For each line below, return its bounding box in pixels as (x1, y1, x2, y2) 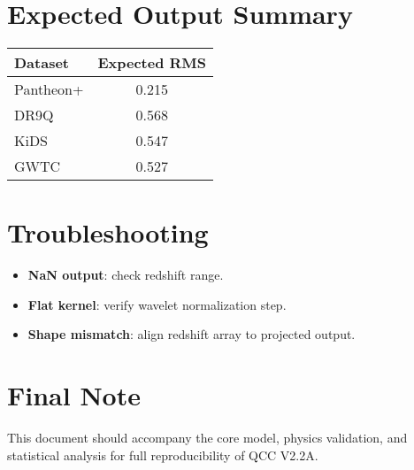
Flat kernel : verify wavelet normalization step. (27, 295, 287, 313)
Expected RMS (97, 52, 207, 73)
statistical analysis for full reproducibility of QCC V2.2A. (7, 445, 318, 464)
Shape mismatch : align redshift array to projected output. (27, 325, 356, 343)
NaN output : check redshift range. (27, 266, 224, 284)
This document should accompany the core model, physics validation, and (7, 428, 408, 447)
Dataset (14, 52, 70, 73)
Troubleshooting (7, 214, 209, 250)
